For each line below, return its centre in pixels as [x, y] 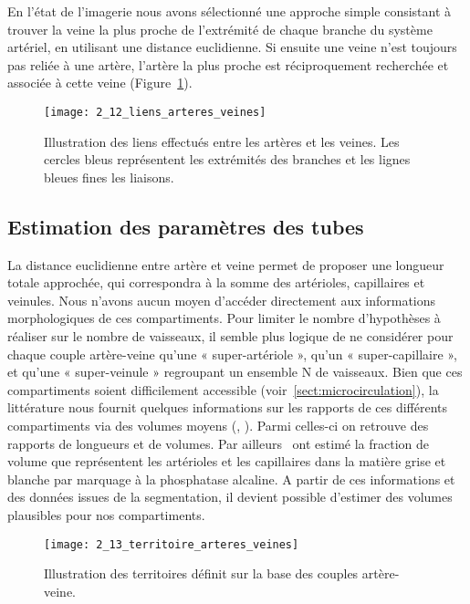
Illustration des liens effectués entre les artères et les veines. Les [222, 141]
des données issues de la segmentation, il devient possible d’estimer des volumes [230, 497]
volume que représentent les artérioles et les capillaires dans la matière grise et [227, 461]
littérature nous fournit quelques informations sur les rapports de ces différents [228, 407]
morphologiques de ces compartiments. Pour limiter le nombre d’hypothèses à [224, 318]
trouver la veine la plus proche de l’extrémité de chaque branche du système [220, 29]
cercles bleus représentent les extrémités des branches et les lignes [227, 159]
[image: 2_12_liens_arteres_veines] [155, 112]
